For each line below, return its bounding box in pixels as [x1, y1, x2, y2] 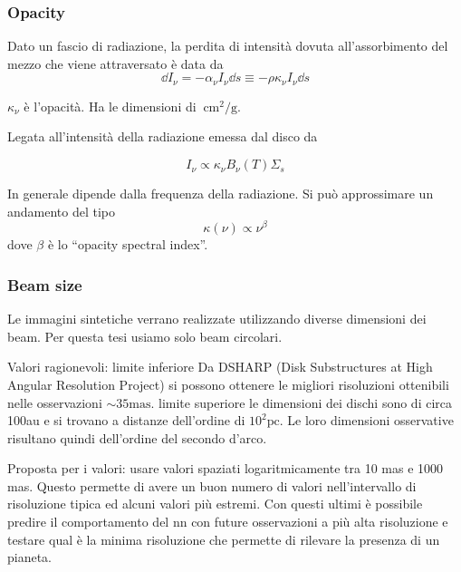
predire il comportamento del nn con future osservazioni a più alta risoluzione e [7, 512, 448, 531]
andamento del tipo [7, 201, 116, 220]
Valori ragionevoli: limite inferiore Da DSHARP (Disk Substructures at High [7, 357, 433, 376]
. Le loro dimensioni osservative [279, 411, 454, 430]
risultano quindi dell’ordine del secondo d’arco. [7, 428, 267, 447]
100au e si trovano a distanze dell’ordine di [7, 411, 245, 430]
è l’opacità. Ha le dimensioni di [24, 96, 197, 115]
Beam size [7, 273, 82, 296]
